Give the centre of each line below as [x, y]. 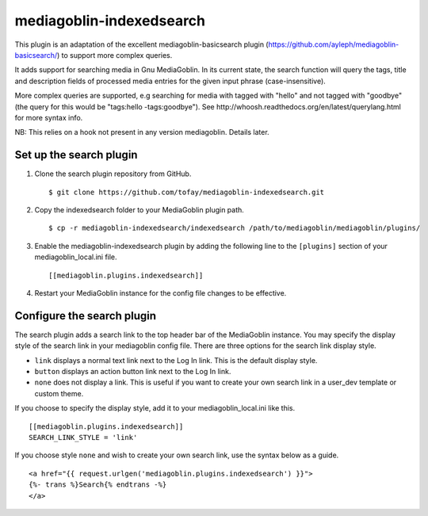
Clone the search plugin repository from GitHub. [113, 174]
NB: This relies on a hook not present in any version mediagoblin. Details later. [142, 132]
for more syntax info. [49, 117]
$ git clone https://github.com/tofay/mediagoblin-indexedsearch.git [187, 192]
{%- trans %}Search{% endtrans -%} [98, 485]
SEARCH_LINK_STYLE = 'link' [83, 437]
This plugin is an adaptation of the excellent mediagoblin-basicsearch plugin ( [141, 44]
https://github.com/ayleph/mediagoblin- [334, 44]
